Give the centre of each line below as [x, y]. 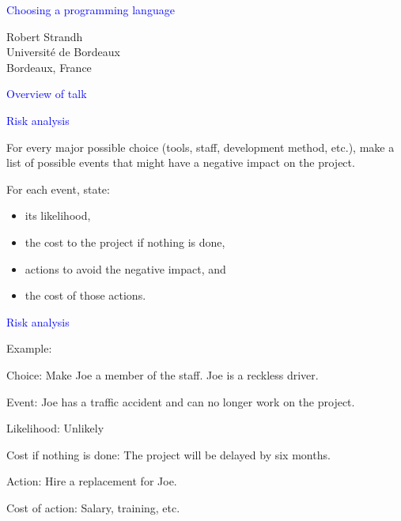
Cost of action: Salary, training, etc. [93, 507]
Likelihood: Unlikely [55, 428]
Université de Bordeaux [63, 52]
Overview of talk [47, 94]
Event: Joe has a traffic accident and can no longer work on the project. [181, 401]
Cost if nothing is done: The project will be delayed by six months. [168, 454]
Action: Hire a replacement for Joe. [92, 481]
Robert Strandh [45, 36]
